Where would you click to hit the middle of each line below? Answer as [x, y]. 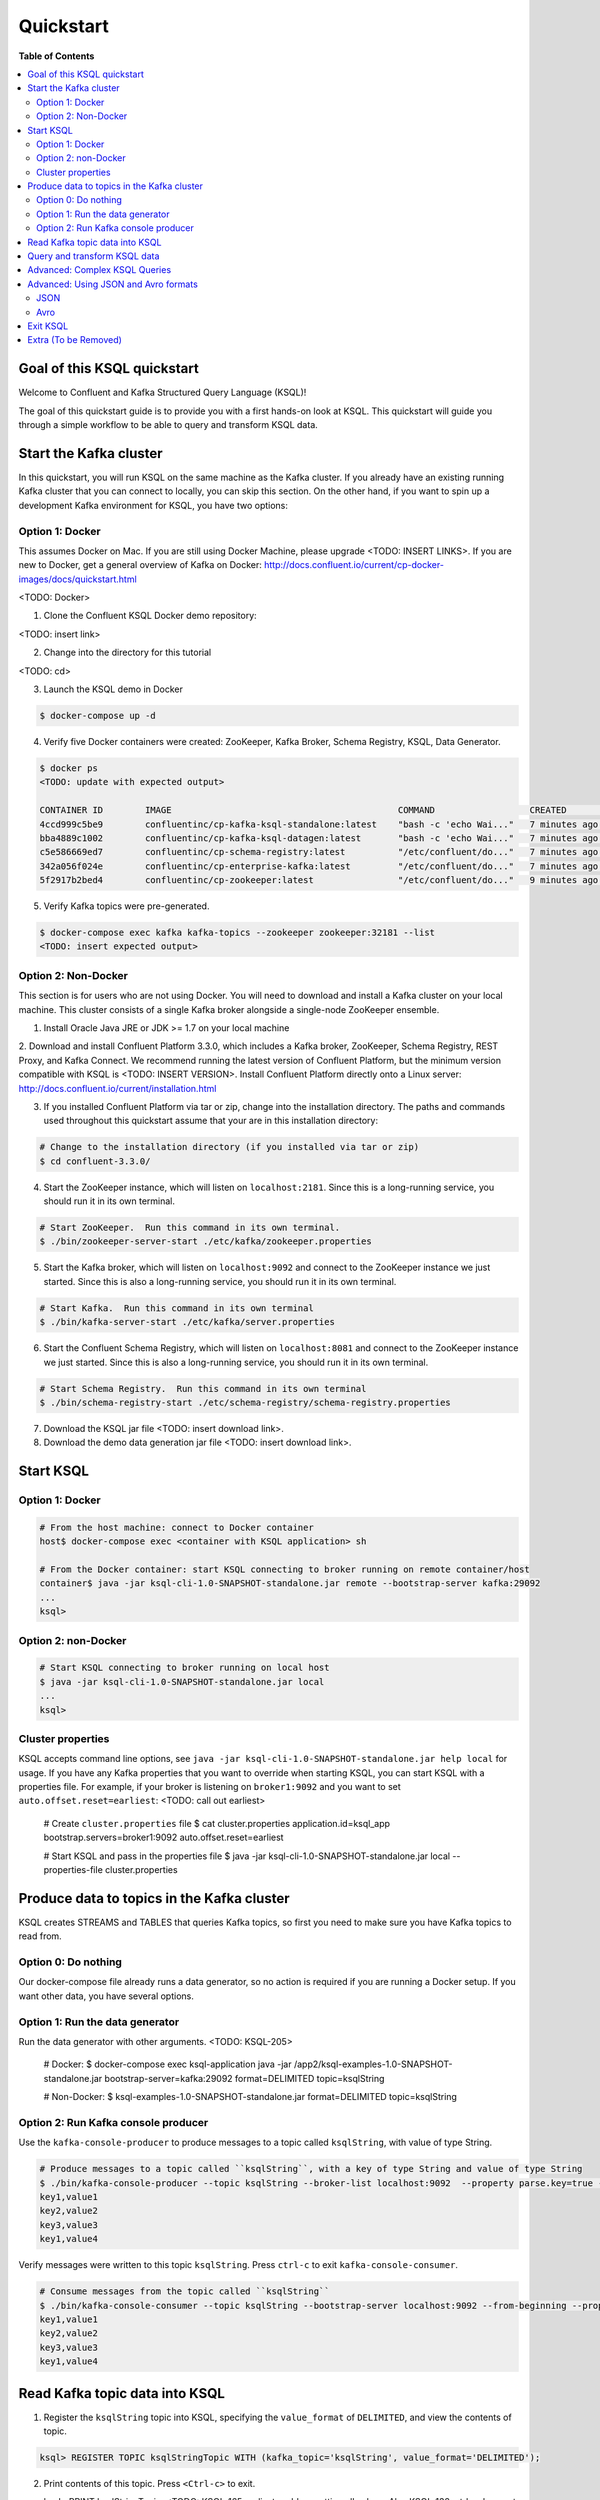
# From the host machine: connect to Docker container [176, 1527]
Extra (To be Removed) [74, 340]
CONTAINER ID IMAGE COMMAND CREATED [303, 810]
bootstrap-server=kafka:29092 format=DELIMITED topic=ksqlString [244, 2078]
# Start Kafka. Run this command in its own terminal [176, 1308]
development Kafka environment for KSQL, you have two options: [153, 505]
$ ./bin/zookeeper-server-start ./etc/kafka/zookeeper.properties [205, 1241]
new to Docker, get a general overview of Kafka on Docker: [140, 565]
